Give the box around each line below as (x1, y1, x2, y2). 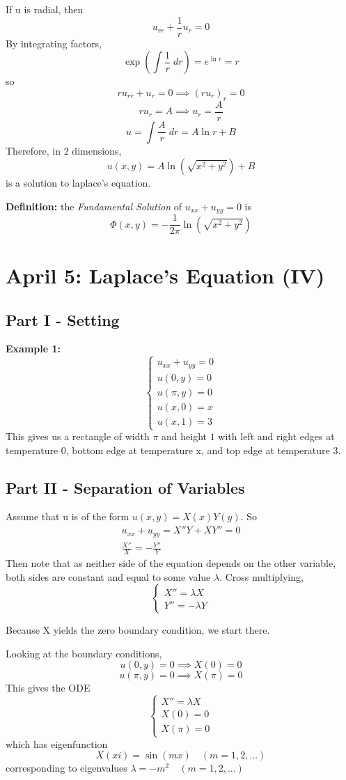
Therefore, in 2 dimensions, (6, 143, 122, 157)
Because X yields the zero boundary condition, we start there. (6, 623, 270, 637)
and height (162, 429, 207, 444)
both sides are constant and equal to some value (6, 569, 211, 584)
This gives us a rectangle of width (6, 429, 150, 444)
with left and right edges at (218, 429, 335, 444)
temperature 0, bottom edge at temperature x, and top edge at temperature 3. (6, 442, 341, 457)
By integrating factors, (6, 36, 102, 50)
